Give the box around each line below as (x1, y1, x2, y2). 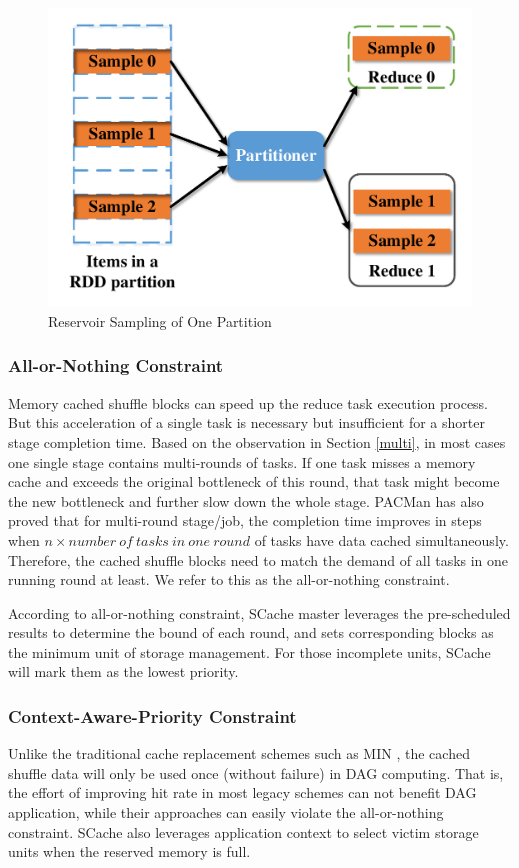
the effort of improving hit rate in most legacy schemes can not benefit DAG (8, 782, 477, 803)
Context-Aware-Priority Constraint (8, 704, 297, 728)
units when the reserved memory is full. (8, 841, 251, 862)
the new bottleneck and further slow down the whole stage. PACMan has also (8, 490, 484, 511)
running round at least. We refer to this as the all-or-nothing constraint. (8, 569, 450, 590)
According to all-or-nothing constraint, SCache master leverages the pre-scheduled (8, 602, 511, 623)
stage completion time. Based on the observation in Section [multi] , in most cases (8, 431, 506, 452)
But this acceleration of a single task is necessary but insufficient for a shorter (8, 412, 485, 433)
